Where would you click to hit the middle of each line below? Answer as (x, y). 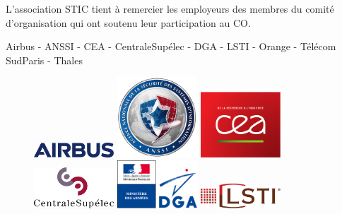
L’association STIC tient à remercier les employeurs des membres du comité (170, 8)
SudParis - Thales (44, 60)
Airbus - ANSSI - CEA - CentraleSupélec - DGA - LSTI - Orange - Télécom (171, 46)
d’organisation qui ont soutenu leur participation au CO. (128, 22)
